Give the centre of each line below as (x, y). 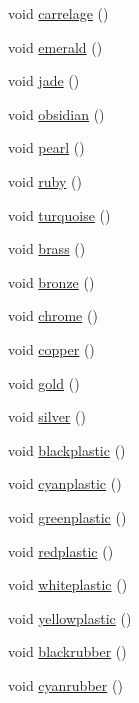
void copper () (51, 348)
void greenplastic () (67, 516)
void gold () (44, 382)
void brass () (47, 248)
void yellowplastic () (70, 617)
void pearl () (46, 147)
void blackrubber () (67, 651)
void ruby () (45, 180)
